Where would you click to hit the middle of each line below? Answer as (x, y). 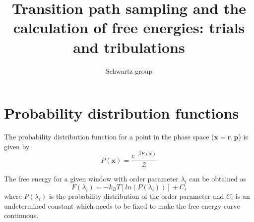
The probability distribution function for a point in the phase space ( (109, 137)
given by (17, 146)
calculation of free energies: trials (129, 27)
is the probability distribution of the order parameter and (136, 196)
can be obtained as (218, 179)
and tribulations (129, 47)
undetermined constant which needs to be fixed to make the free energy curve (122, 205)
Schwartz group (129, 70)
